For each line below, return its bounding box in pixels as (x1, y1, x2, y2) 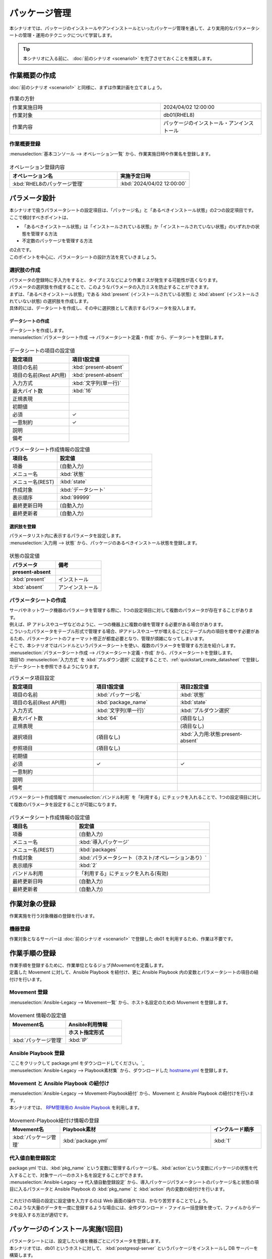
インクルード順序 (213, 1126, 254, 1133)
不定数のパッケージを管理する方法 (22, 237, 93, 244)
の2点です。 (9, 247, 34, 253)
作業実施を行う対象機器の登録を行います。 (9, 913, 98, 919)
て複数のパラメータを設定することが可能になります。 (9, 801, 119, 807)
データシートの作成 (9, 318, 49, 324)
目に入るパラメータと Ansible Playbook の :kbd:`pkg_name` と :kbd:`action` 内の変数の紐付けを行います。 (9, 1186, 228, 1192)
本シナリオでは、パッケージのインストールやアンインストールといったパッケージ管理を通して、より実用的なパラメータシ (9, 25, 260, 31)
